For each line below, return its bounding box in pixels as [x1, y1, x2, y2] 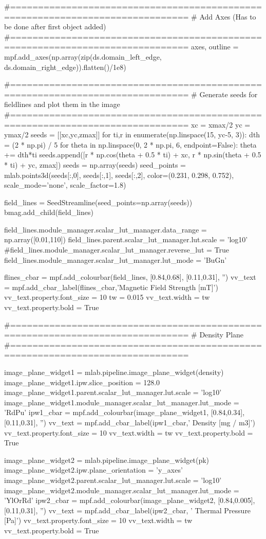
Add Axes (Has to [199, 11, 256, 22]
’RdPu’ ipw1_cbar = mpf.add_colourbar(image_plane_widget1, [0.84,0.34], [4, 407, 245, 418]
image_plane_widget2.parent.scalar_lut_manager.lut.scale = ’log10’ [4, 474, 222, 485]
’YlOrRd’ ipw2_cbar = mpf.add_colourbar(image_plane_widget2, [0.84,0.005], [4, 495, 255, 506]
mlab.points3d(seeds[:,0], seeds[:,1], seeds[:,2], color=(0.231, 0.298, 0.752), [4, 169, 234, 180]
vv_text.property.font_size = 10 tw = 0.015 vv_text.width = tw [4, 292, 210, 302]
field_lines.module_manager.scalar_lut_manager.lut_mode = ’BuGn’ [4, 254, 227, 265]
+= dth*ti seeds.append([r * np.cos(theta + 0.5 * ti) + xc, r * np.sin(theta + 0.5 [4, 149, 261, 160]
